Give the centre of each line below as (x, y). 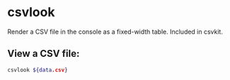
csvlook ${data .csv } (38, 70)
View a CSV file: (44, 54)
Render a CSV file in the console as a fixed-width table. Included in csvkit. (115, 32)
